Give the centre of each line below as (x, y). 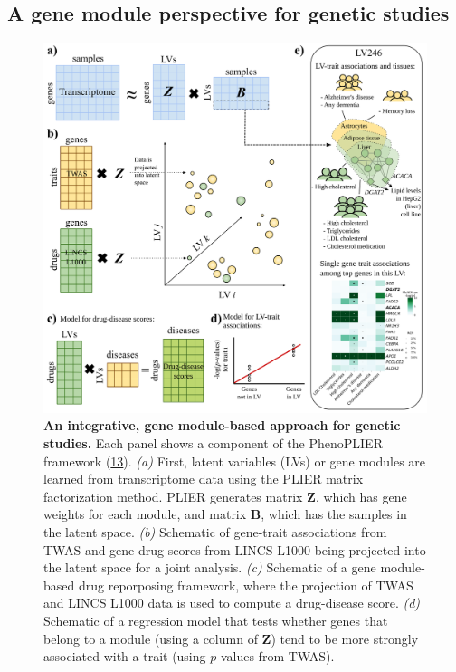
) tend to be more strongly (345, 638)
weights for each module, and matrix (145, 514)
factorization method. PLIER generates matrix (173, 496)
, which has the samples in (334, 514)
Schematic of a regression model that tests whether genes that (216, 620)
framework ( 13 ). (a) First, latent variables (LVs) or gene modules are (235, 461)
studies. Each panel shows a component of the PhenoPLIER (213, 443)
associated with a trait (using (125, 656)
